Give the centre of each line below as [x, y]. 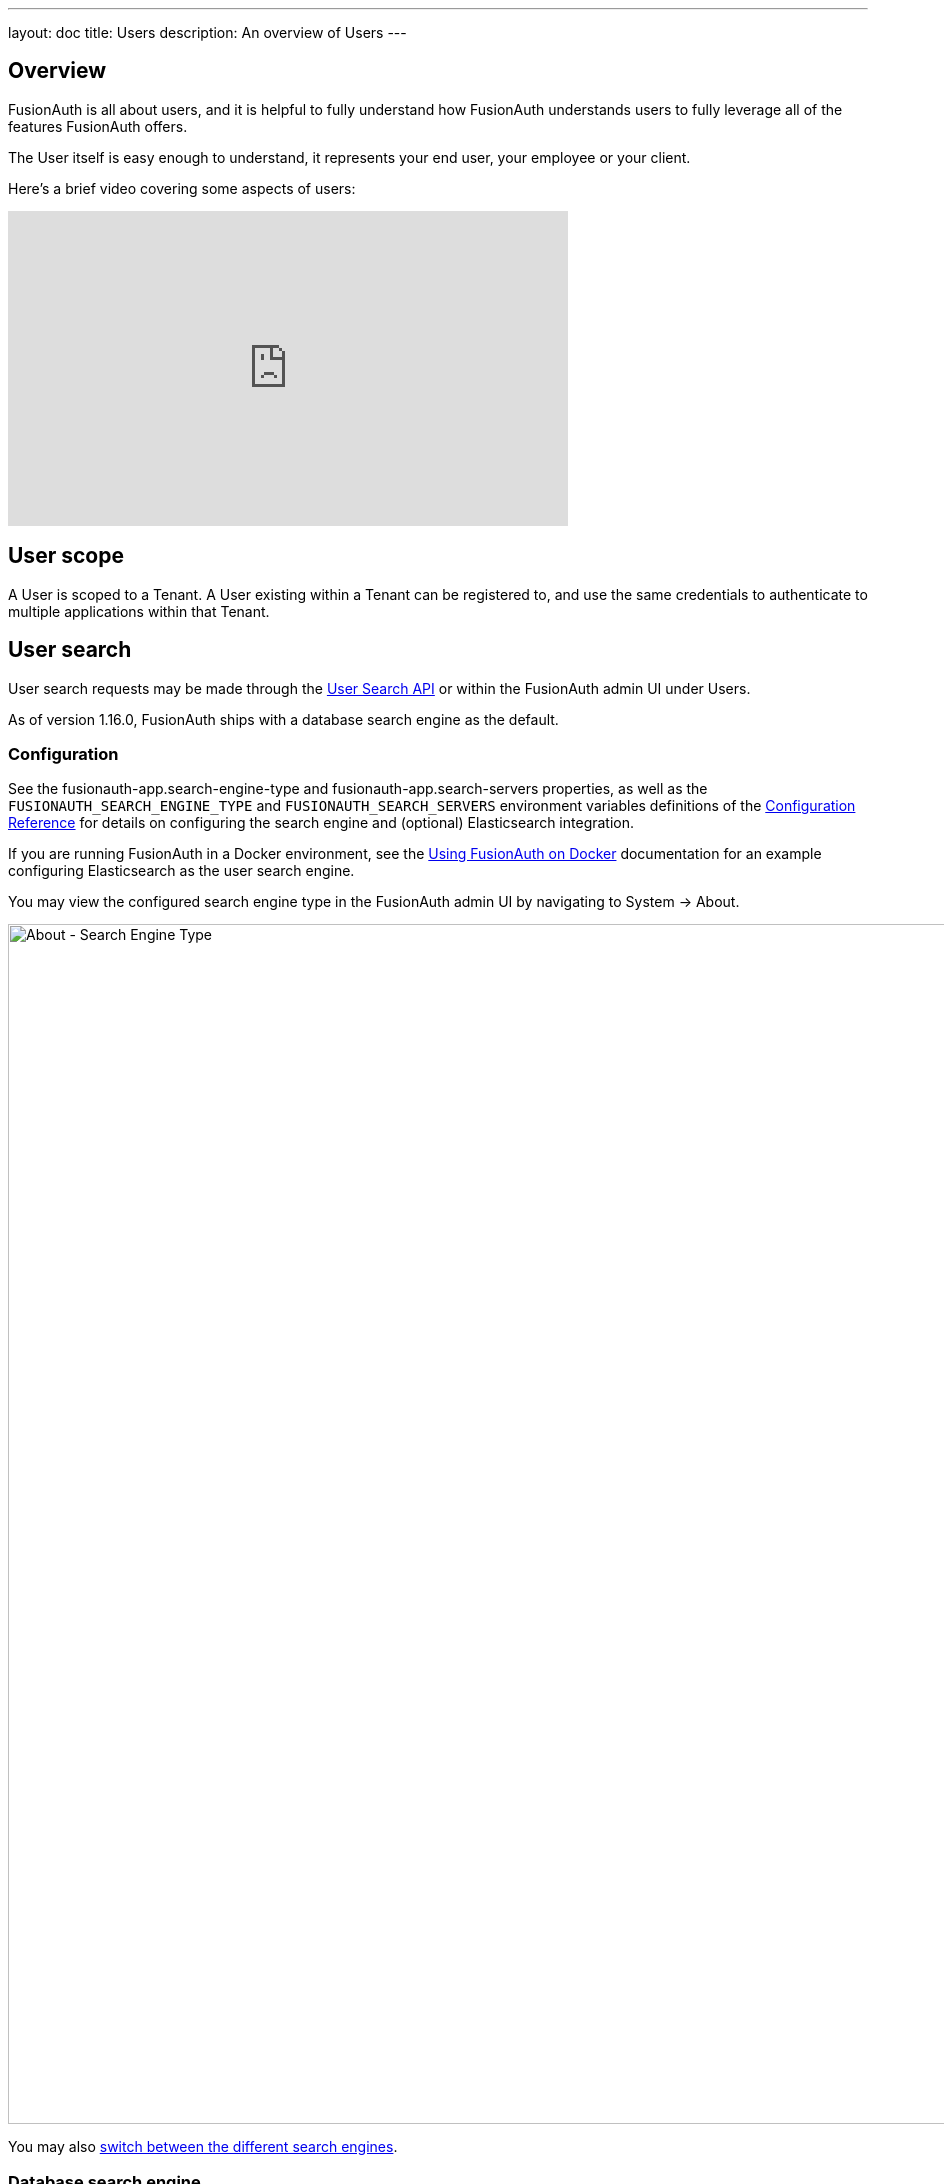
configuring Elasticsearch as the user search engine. [181, 871]
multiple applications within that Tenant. [139, 611]
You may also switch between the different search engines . [203, 2147]
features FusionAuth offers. [98, 126]
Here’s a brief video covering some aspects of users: [182, 188]
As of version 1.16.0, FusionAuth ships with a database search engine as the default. [283, 719]
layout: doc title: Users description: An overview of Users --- [207, 32]
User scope [66, 556]
